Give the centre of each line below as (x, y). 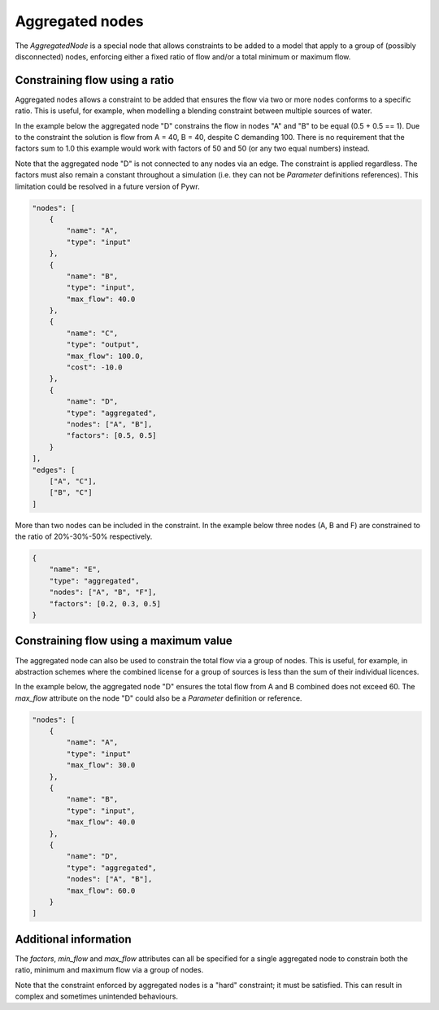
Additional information (73, 939)
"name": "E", (75, 569)
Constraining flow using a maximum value (124, 641)
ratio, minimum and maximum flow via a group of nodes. (109, 970)
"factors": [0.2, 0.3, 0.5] (105, 603)
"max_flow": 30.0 (101, 765)
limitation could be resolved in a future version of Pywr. (107, 186)
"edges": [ (54, 470)
